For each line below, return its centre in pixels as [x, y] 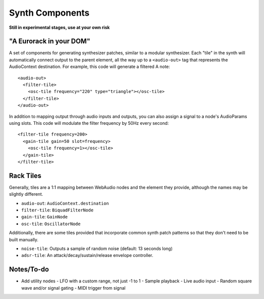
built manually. [24, 239]
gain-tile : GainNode [44, 217]
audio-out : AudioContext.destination [65, 203]
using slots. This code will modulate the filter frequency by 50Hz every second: [89, 123]
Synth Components [49, 13]
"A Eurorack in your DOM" [50, 41]
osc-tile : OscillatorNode [51, 224]
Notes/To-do [29, 269]
